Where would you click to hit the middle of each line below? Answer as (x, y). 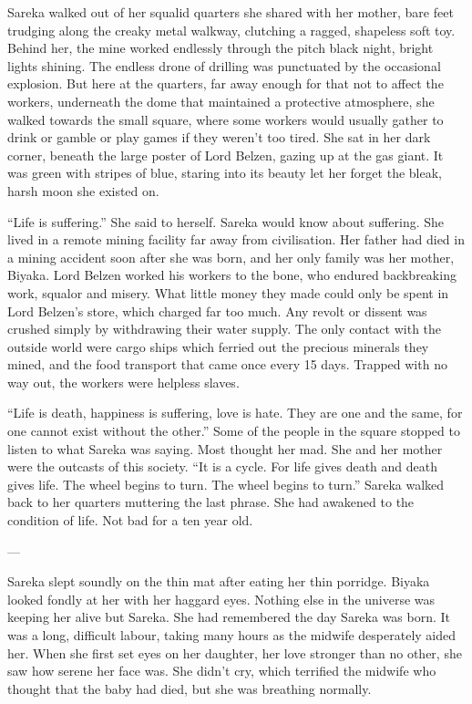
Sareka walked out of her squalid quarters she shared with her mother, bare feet (231, 12)
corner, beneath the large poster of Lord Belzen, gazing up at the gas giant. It (226, 155)
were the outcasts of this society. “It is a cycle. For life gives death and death (223, 466)
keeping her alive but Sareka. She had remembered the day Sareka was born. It (229, 617)
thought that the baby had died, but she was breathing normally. (190, 688)
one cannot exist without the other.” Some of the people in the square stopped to (234, 431)
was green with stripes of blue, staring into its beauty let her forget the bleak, (225, 173)
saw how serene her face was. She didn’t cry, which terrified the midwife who (222, 671)
